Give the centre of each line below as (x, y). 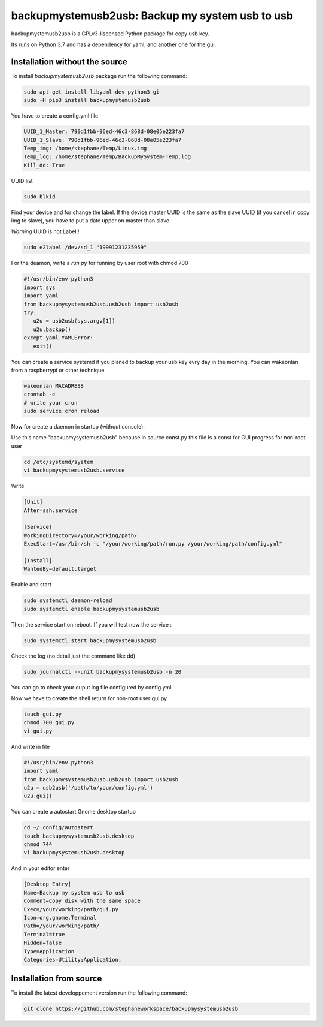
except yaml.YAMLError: (59, 338)
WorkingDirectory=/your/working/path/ (80, 535)
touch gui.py (43, 714)
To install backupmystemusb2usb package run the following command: (99, 76)
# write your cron (51, 403)
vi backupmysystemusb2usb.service (74, 470)
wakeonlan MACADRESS (54, 386)
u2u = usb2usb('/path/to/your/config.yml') (89, 787)
